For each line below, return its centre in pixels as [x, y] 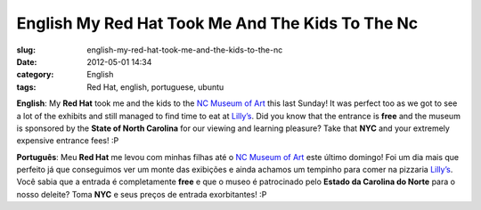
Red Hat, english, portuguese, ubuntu [155, 87]
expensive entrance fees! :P [68, 141]
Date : [27, 61]
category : [35, 75]
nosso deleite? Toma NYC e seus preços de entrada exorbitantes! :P [142, 194]
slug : [26, 50]
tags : [26, 87]
